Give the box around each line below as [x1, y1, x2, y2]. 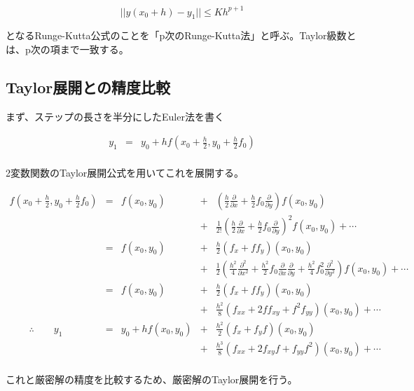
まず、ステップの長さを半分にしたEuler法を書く [6, 109, 224, 123]
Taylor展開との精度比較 [6, 76, 171, 97]
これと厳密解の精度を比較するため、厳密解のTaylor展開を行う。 [6, 371, 298, 386]
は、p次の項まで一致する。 [6, 41, 129, 56]
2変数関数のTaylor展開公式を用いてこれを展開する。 [6, 165, 244, 180]
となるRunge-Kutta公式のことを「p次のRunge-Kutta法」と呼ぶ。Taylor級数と [6, 28, 357, 43]
